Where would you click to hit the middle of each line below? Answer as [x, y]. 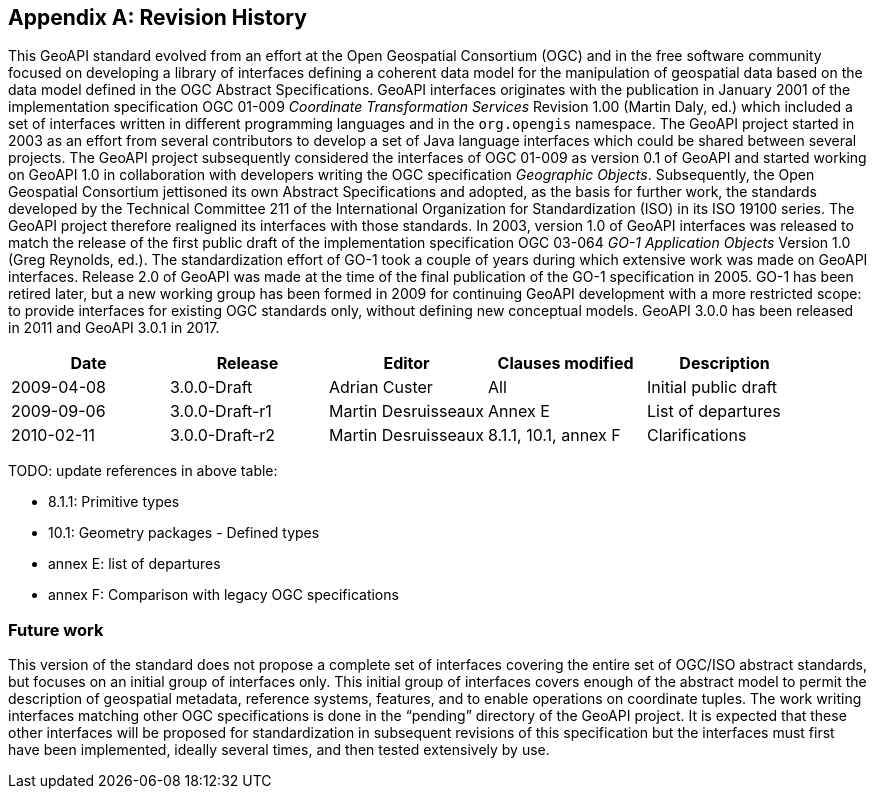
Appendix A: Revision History [157, 17]
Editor [406, 363]
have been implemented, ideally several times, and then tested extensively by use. [279, 750]
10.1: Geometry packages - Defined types [184, 533]
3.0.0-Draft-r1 [221, 411]
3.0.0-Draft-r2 [223, 435]
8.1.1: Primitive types [114, 502]
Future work [56, 629]
